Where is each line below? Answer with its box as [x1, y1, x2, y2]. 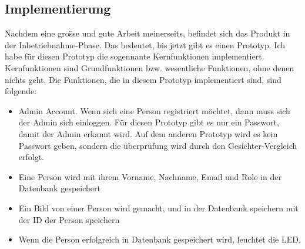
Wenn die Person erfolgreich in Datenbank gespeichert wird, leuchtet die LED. [18, 233, 301, 245]
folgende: [5, 85, 37, 97]
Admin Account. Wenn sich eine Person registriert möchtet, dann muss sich [18, 104, 290, 117]
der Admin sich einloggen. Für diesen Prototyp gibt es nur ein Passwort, [18, 116, 279, 128]
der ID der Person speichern [18, 213, 120, 225]
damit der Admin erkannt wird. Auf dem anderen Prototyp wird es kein [18, 127, 278, 140]
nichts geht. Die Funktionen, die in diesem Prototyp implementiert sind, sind [5, 73, 281, 85]
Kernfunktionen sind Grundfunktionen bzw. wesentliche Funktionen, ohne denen [5, 61, 294, 74]
